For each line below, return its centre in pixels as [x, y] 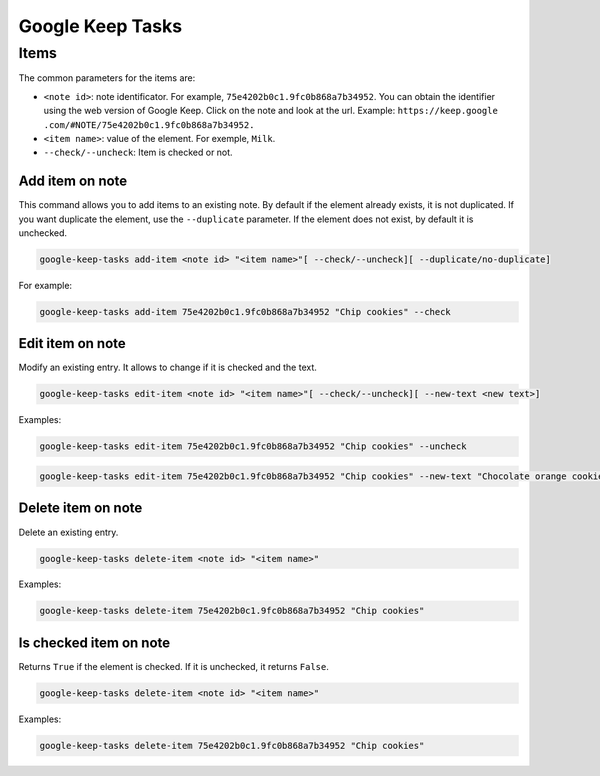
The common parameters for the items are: [107, 78]
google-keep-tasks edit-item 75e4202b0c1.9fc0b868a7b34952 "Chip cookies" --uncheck [253, 446]
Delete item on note [80, 508]
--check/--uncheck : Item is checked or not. [138, 152]
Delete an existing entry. [68, 532]
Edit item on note [72, 343]
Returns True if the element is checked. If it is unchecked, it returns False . [174, 666]
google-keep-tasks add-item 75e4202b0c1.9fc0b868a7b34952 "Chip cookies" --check [245, 311]
